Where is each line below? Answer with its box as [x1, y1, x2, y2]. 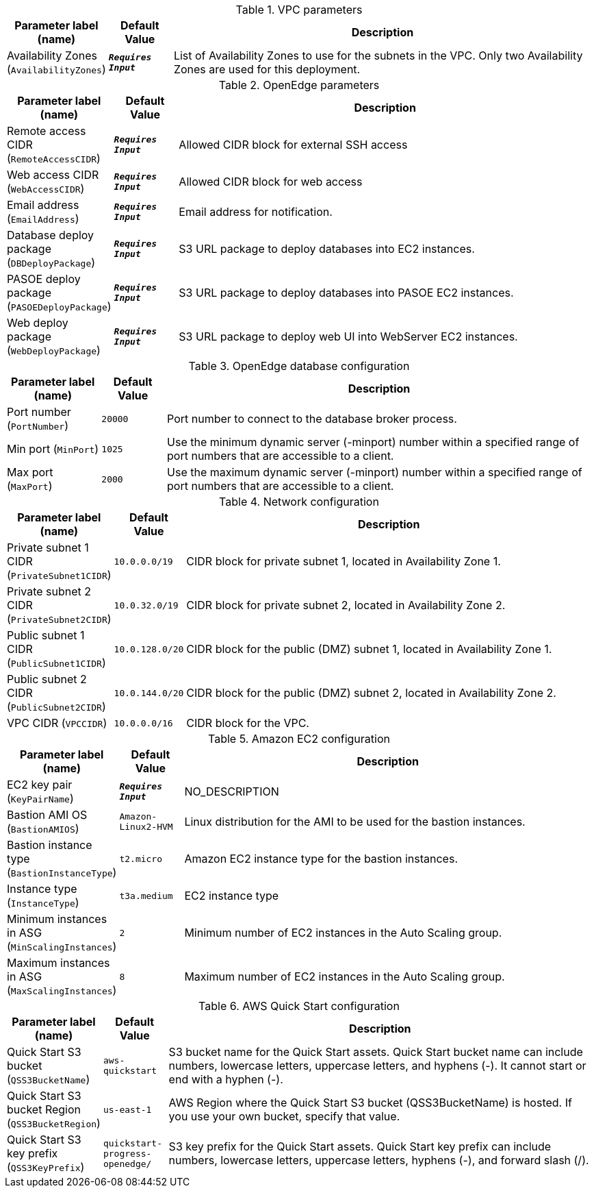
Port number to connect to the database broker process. [167, 412, 457, 426]
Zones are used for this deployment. [173, 62, 361, 76]
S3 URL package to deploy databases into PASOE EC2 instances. [179, 286, 514, 299]
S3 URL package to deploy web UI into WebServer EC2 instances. [179, 330, 518, 343]
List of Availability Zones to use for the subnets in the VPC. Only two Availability [173, 49, 583, 62]
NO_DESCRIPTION [184, 785, 279, 798]
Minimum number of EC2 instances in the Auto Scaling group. [184, 926, 502, 939]
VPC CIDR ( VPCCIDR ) [7, 716, 107, 730]
